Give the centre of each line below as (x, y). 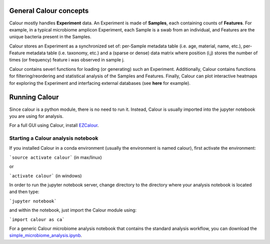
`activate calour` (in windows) (45, 176)
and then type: (24, 192)
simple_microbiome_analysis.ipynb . (46, 236)
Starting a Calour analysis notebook (54, 138)
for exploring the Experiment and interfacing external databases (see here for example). (100, 83)
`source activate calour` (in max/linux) (55, 157)
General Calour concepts (49, 11)
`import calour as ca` (37, 219)
